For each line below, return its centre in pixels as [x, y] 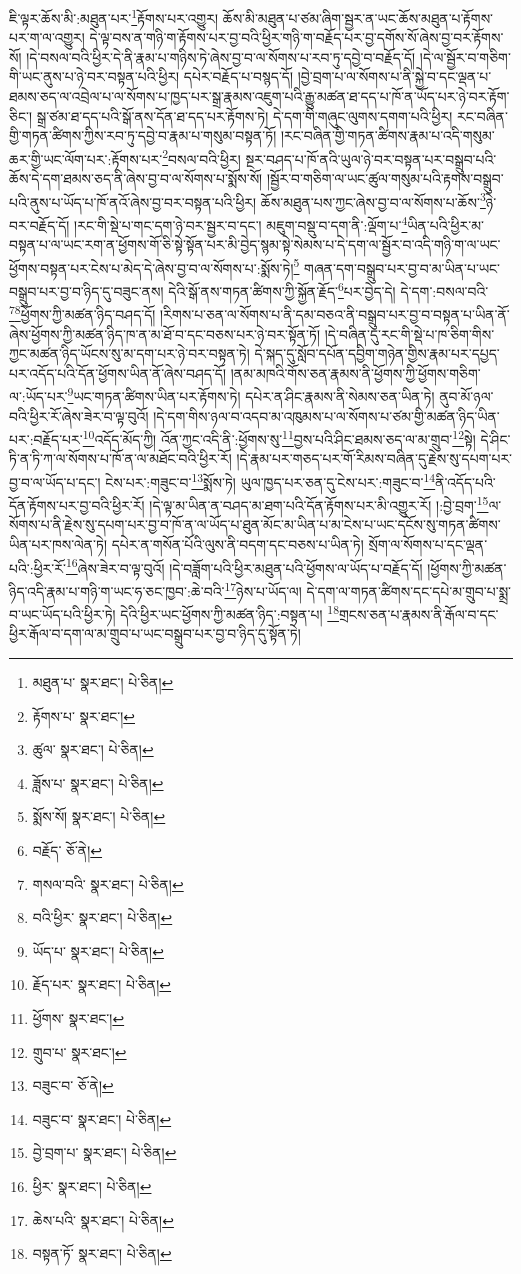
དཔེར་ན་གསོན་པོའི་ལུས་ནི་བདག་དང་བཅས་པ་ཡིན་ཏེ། [237, 544]
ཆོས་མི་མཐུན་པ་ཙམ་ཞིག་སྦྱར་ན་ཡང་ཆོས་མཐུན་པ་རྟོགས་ [358, 17]
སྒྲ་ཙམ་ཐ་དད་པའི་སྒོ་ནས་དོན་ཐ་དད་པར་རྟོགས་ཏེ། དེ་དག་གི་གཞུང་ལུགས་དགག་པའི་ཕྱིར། [244, 115]
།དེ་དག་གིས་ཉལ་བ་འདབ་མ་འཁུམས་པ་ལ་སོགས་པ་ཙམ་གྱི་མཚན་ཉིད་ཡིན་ [326, 415]
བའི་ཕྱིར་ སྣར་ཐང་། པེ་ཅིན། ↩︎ [102, 917]
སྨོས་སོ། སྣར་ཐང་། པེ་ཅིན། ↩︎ [99, 816]
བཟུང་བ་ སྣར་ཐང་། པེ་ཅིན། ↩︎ [102, 1118]
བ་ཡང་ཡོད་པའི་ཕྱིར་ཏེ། [62, 613]
